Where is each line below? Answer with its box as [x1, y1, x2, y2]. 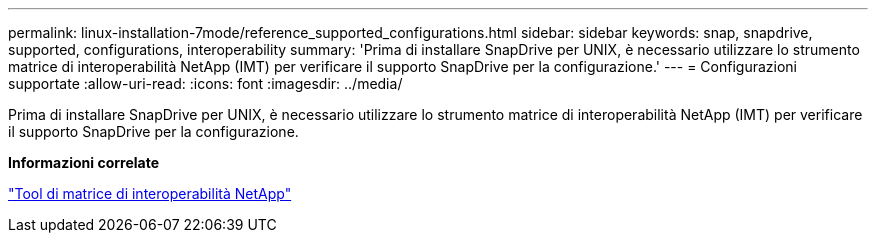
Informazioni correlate [8, 154, 160, 171]
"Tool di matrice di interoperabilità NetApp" [8, 185, 292, 202]
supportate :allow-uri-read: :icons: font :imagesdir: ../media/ [8, 75, 403, 92]
